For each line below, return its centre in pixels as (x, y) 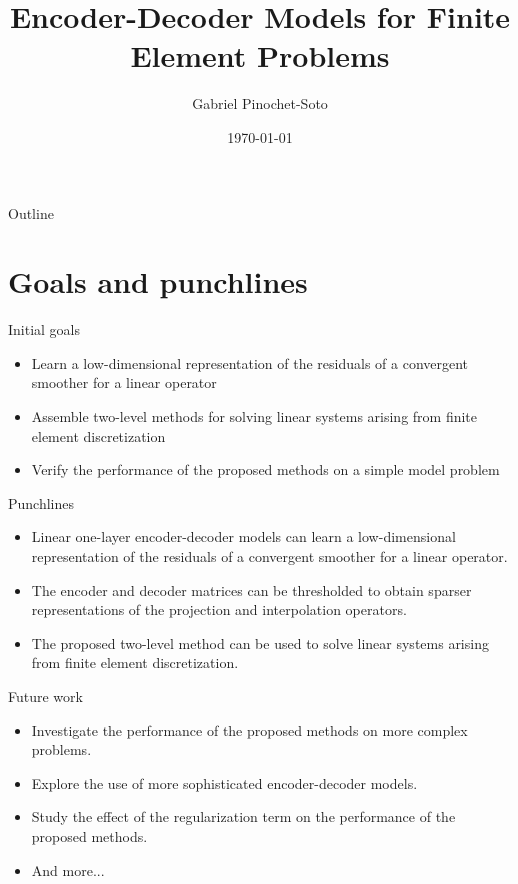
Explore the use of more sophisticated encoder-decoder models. (224, 782)
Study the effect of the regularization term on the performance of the (243, 816)
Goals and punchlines (158, 281)
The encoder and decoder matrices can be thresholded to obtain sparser (251, 589)
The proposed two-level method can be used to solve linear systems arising (260, 642)
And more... (68, 869)
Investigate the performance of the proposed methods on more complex (249, 729)
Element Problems (260, 55)
